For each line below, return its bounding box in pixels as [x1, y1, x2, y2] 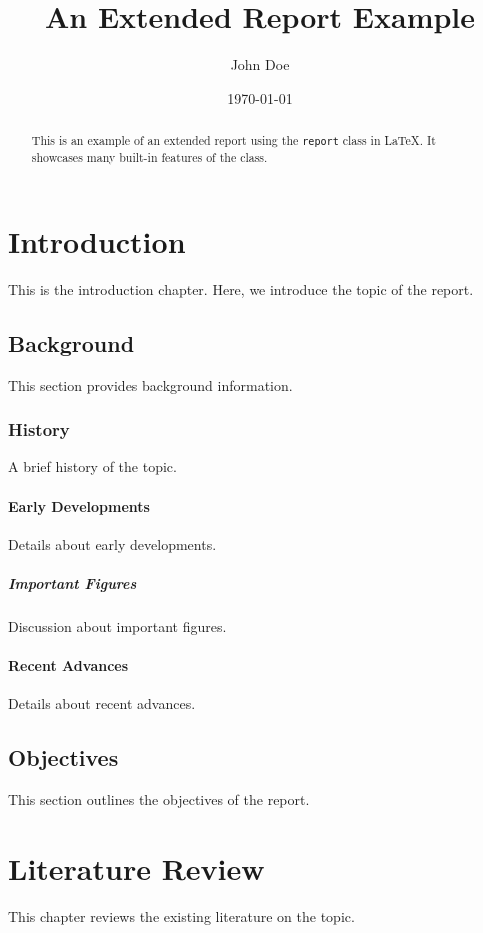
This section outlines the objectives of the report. [8, 789, 310, 810]
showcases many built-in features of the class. [31, 149, 268, 166]
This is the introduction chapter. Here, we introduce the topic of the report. [8, 278, 474, 299]
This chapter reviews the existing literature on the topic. [8, 905, 355, 926]
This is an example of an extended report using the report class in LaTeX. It [31, 132, 436, 149]
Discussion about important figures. [8, 616, 227, 636]
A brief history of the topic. [8, 456, 177, 477]
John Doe [230, 54, 290, 75]
